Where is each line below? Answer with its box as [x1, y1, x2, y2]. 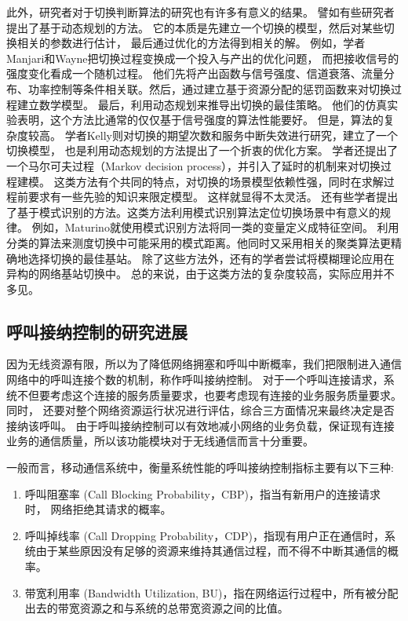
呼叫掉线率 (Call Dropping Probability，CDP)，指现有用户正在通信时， [24, 527, 385, 543]
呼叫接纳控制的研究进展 [6, 319, 188, 343]
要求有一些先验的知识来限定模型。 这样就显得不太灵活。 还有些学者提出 [27, 188, 399, 205]
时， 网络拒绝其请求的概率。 [24, 501, 172, 517]
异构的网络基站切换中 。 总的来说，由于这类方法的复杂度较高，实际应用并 [6, 265, 384, 282]
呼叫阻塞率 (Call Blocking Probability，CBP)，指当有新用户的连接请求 [24, 485, 381, 502]
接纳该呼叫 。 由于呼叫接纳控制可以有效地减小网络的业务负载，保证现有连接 [6, 417, 395, 433]
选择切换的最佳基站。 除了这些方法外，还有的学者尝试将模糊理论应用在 [27, 250, 395, 266]
